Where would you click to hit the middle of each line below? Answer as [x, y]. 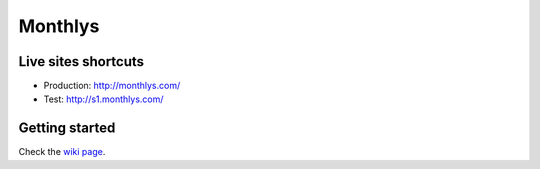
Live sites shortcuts [81, 61]
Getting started [67, 128]
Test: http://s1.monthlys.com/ [103, 99]
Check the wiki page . [62, 152]
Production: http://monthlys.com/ [112, 86]
